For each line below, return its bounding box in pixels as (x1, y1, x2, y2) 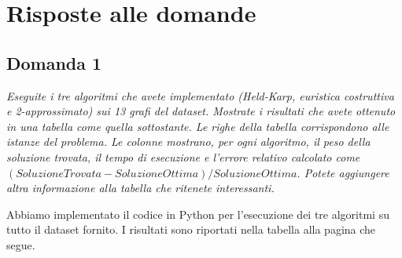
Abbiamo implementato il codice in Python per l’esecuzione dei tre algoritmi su (6, 205, 389, 222)
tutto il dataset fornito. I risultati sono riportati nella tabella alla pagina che (6, 221, 376, 238)
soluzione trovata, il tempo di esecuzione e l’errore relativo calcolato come (6, 148, 360, 165)
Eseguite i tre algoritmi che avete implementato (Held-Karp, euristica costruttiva (6, 87, 394, 104)
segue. (6, 236, 35, 253)
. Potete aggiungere (297, 164, 389, 180)
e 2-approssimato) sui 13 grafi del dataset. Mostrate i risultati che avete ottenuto (6, 103, 396, 119)
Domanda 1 (6, 50, 102, 74)
